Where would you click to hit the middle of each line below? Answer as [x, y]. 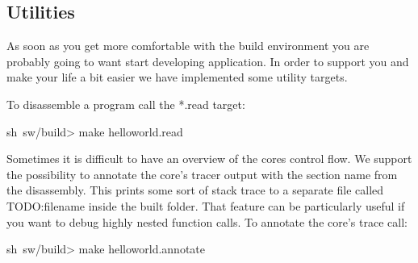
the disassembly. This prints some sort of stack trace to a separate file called [195, 190]
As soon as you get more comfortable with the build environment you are [188, 46]
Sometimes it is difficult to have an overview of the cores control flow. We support [209, 159]
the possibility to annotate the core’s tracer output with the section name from [202, 174]
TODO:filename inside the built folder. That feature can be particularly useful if [206, 205]
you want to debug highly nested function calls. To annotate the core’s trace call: [207, 221]
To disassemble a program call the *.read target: [126, 104]
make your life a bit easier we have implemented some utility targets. [177, 77]
